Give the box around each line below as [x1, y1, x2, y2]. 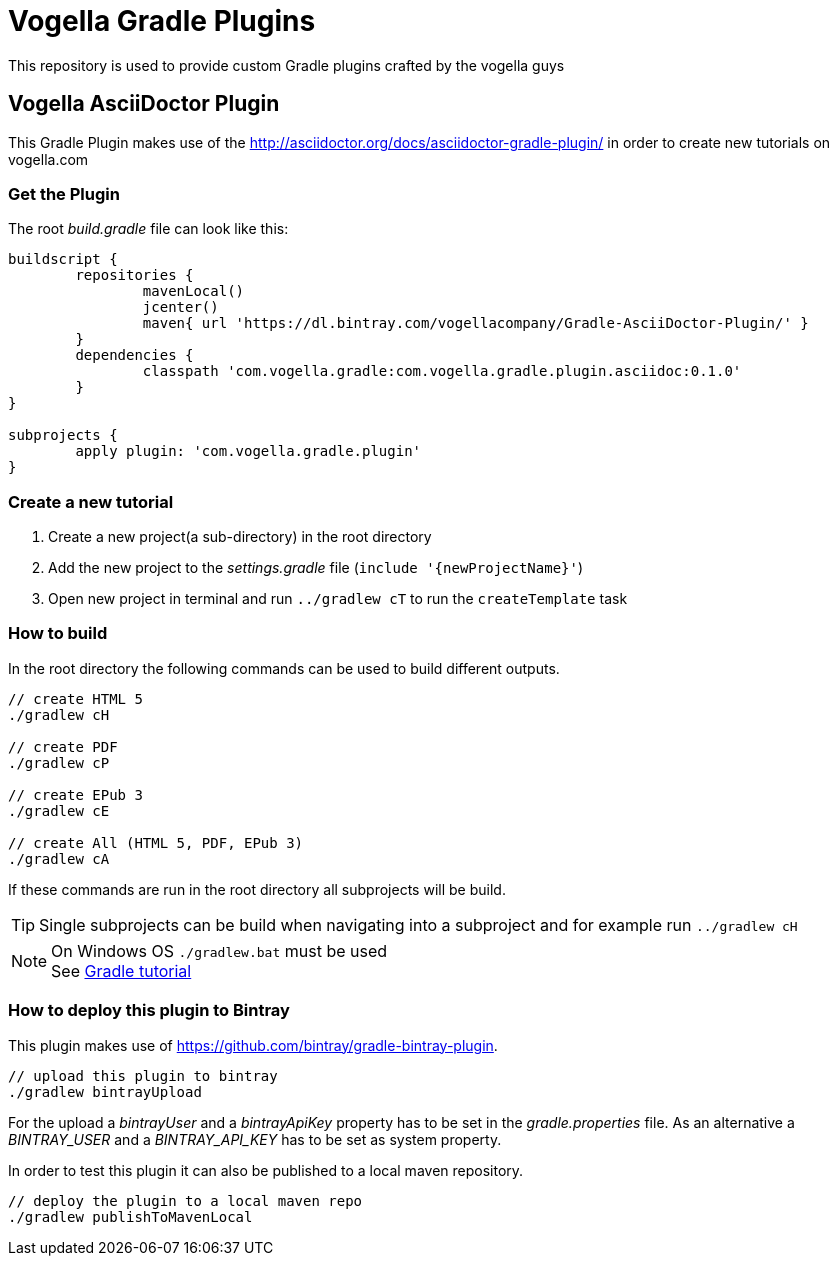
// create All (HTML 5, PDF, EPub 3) [8, 834, 304, 851]
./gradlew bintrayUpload [8, 1083, 202, 1100]
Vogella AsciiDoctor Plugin [8, 91, 280, 117]
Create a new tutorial [8, 491, 174, 512]
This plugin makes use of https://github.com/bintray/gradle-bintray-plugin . [8, 1036, 498, 1054]
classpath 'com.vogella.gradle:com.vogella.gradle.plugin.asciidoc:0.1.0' [142, 363, 742, 380]
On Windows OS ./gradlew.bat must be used [51, 940, 388, 961]
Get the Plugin [8, 183, 120, 204]
